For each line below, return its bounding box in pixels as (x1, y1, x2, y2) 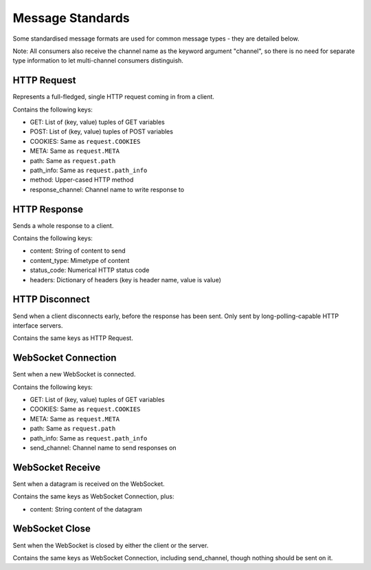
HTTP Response (12, 203, 84, 215)
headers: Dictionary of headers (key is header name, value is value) (30, 275, 221, 284)
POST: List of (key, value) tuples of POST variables (30, 127, 173, 136)
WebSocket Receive (12, 461, 101, 473)
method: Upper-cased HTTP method (30, 176, 134, 184)
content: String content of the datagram (30, 505, 142, 513)
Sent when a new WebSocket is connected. (12, 370, 136, 379)
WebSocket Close (12, 523, 91, 535)
